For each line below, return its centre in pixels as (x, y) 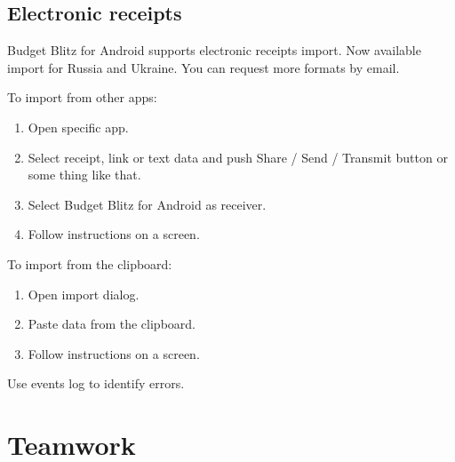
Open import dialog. (84, 294)
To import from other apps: (82, 97)
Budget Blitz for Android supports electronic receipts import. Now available (214, 50)
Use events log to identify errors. (96, 383)
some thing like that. (84, 175)
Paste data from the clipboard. (112, 324)
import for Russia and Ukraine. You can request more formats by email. (204, 67)
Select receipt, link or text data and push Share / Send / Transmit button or (238, 157)
